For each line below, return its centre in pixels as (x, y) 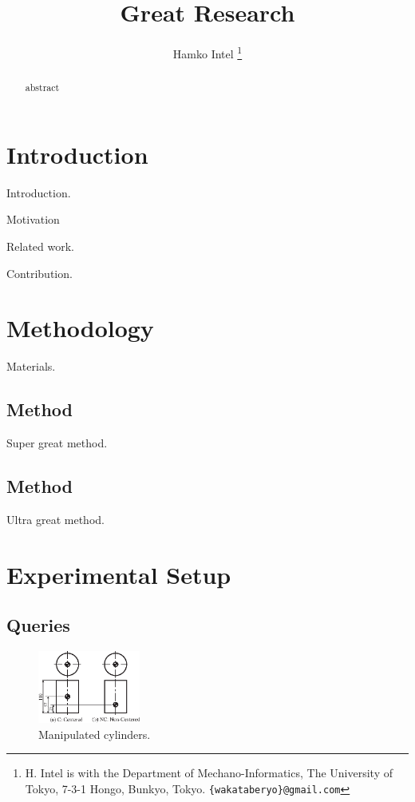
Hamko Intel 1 (207, 52)
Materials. (31, 366)
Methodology (80, 328)
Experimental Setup (119, 574)
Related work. (41, 246)
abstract (42, 87)
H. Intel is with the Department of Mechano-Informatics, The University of (209, 773)
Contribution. (40, 273)
